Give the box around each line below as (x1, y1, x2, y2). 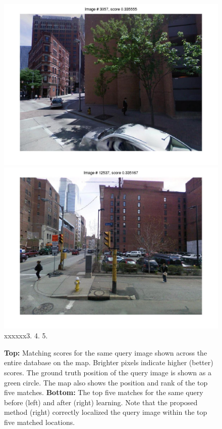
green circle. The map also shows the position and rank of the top (4, 377, 208, 387)
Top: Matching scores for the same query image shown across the (4, 347, 207, 358)
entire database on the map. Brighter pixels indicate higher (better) (4, 357, 213, 368)
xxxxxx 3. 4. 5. (4, 330, 48, 341)
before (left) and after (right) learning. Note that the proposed (4, 397, 198, 407)
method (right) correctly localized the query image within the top (4, 407, 207, 417)
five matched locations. (4, 416, 75, 427)
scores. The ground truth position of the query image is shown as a (4, 367, 211, 377)
